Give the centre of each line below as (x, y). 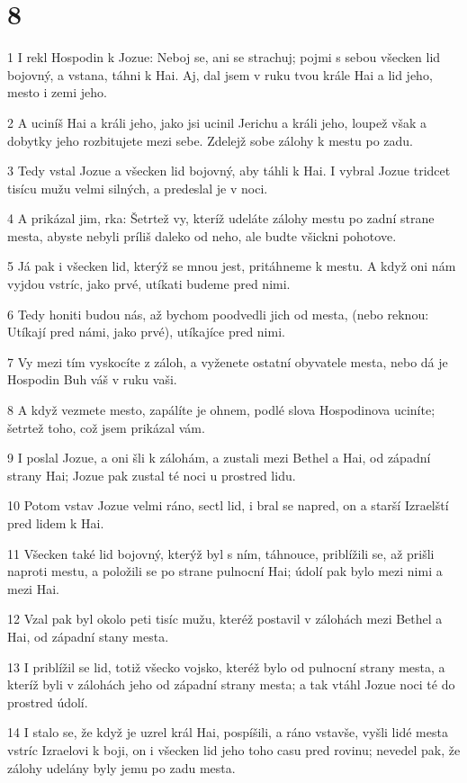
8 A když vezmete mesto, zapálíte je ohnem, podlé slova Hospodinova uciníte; (221, 410)
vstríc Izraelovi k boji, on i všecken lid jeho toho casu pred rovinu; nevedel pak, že (234, 749)
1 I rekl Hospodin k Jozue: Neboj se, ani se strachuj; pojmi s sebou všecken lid (224, 57)
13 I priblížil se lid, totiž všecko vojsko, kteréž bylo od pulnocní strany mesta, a (226, 666)
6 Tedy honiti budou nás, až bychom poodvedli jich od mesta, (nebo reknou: (218, 314)
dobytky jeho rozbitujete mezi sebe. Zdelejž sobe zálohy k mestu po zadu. (210, 140)
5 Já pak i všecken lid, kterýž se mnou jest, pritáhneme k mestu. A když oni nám (232, 266)
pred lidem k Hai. (56, 523)
